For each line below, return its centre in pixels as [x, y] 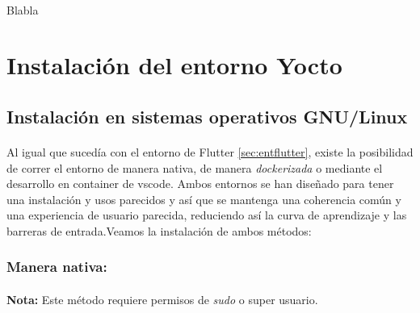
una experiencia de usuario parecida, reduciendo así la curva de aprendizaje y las [207, 215]
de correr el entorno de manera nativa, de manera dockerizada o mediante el [195, 167]
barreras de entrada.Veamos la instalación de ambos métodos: [159, 230]
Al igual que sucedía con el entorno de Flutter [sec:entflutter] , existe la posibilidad [210, 151]
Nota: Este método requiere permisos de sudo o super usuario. [162, 299]
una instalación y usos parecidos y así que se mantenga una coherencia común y [204, 199]
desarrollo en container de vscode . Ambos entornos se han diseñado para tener [200, 184]
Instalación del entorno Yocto [174, 65]
